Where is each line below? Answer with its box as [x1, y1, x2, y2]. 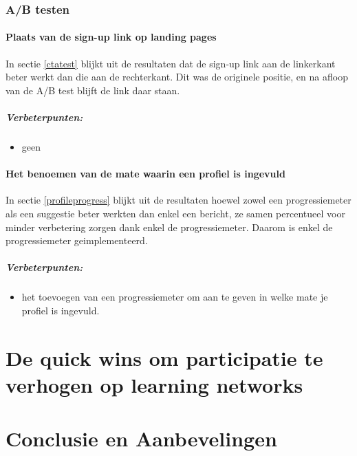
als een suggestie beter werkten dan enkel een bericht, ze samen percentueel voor [6, 206, 345, 220]
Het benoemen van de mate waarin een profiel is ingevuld [6, 166, 285, 181]
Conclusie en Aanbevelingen [6, 424, 277, 453]
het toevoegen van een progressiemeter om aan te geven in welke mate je [21, 290, 328, 304]
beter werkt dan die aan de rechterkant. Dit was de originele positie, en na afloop [6, 69, 348, 84]
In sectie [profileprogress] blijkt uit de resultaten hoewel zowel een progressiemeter [6, 193, 351, 207]
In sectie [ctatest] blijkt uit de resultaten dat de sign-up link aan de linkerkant [6, 56, 336, 70]
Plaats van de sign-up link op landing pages [6, 30, 217, 44]
